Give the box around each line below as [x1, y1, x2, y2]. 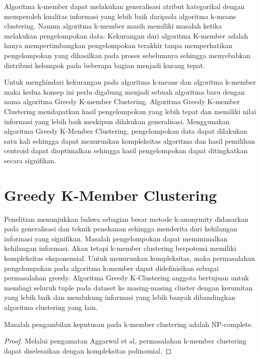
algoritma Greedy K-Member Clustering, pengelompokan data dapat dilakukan [4, 126, 247, 136]
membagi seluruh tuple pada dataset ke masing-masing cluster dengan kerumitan [4, 282, 253, 292]
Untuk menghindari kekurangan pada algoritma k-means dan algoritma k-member [4, 77, 256, 87]
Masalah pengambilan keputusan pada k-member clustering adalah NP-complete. [4, 318, 253, 329]
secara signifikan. [4, 155, 57, 165]
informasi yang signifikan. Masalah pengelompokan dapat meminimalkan [4, 233, 228, 243]
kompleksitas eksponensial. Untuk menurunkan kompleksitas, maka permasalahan [4, 253, 255, 263]
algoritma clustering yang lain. [4, 301, 98, 312]
